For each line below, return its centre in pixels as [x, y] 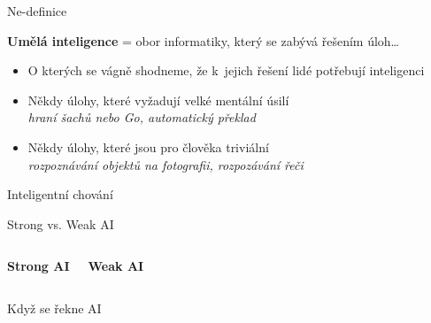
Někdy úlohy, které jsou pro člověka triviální [148, 146]
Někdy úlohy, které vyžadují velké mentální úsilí [158, 100]
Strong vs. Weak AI [61, 223]
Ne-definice [37, 11]
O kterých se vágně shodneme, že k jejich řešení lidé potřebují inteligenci [226, 70]
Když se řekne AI [54, 308]
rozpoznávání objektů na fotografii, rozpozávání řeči [165, 164]
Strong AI [38, 266]
